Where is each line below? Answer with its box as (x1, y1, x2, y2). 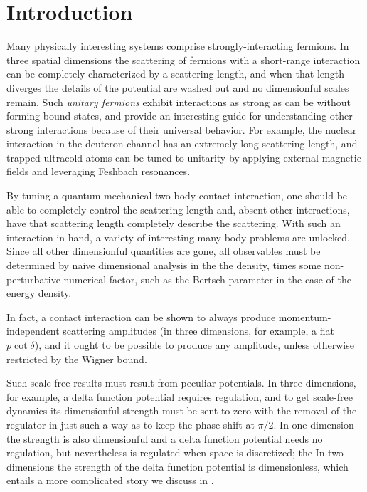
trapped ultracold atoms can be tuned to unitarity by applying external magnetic (6, 150, 361, 164)
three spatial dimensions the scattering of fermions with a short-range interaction (6, 52, 361, 67)
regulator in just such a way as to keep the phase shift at (6, 417, 255, 431)
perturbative (6, 271, 60, 286)
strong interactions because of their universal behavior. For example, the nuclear (6, 122, 357, 137)
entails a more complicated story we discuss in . (6, 473, 214, 488)
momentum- (278, 309, 331, 324)
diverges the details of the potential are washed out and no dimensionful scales (6, 80, 349, 95)
